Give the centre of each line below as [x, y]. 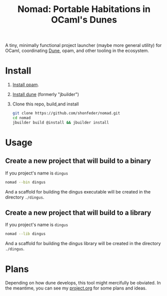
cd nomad [21, 118]
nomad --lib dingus [25, 234]
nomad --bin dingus [25, 182]
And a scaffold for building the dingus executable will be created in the [78, 191]
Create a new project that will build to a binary [78, 161]
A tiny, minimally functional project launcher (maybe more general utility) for [83, 45]
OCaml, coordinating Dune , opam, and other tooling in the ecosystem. [77, 50]
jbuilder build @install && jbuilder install [60, 122]
